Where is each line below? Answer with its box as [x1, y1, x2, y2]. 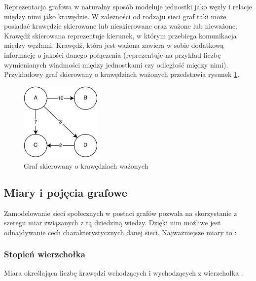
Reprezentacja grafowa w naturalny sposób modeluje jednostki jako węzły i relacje [4, 1, 253, 11]
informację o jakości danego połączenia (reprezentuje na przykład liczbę [4, 49, 221, 60]
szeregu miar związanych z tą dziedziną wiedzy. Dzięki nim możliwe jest [4, 217, 221, 228]
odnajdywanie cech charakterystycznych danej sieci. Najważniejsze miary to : [4, 227, 237, 237]
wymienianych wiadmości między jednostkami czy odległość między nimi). [4, 59, 228, 70]
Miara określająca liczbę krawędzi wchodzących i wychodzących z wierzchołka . [4, 267, 243, 278]
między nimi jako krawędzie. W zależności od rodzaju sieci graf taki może [4, 11, 226, 21]
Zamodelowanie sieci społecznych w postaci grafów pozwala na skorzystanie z [4, 208, 237, 218]
